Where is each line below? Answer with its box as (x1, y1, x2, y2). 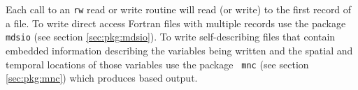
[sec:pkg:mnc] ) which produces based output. (6, 70, 198, 85)
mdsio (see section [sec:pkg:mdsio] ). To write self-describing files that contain (6, 29, 336, 44)
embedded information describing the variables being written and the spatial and (6, 43, 353, 57)
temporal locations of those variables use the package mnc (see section (6, 57, 309, 71)
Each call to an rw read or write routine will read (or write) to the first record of (6, 2, 352, 16)
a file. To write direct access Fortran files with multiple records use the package (6, 15, 346, 30)
